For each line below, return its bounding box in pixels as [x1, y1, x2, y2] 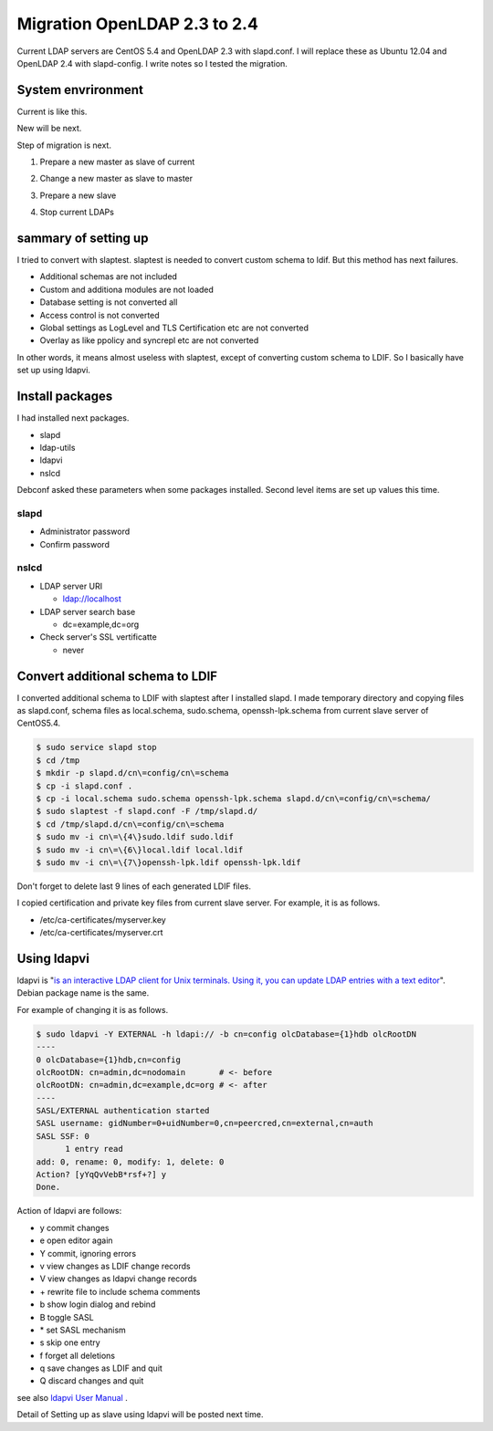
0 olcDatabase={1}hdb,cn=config [36, 1054, 182, 1065]
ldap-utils [39, 442, 76, 453]
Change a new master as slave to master [39, 173, 194, 184]
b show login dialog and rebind [39, 1299, 156, 1310]
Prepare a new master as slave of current [39, 156, 195, 168]
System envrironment [16, 82, 143, 98]
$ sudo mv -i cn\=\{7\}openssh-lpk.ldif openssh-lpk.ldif [36, 857, 301, 867]
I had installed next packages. [16, 413, 130, 423]
